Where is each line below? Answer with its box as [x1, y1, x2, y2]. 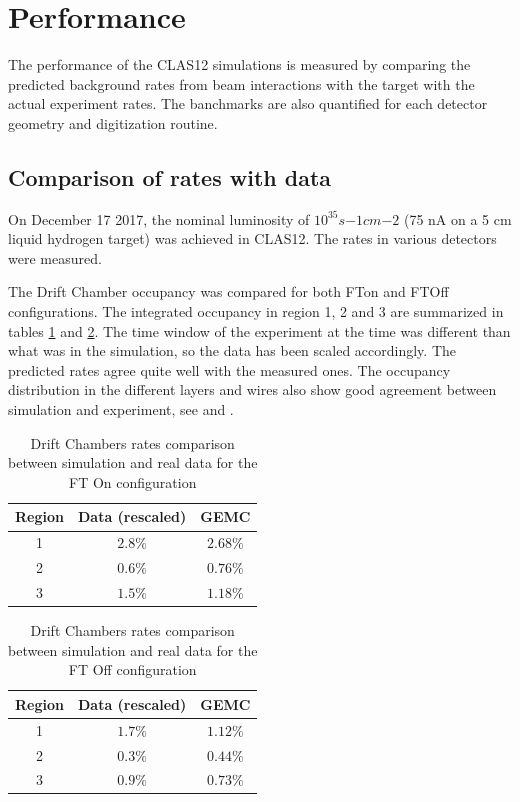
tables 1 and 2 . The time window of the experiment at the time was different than [8, 320, 511, 341]
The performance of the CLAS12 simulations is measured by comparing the [8, 54, 471, 75]
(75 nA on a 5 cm [403, 208, 512, 229]
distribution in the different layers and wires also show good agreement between [8, 379, 497, 400]
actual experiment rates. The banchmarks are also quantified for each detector [8, 93, 488, 114]
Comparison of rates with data [8, 161, 332, 192]
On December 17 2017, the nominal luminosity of [8, 208, 310, 229]
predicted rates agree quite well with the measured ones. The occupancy [8, 359, 451, 380]
